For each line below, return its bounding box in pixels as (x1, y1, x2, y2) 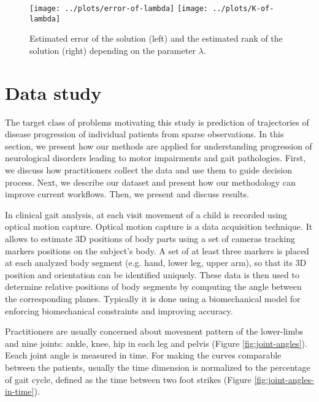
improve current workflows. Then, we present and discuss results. (5, 188, 249, 200)
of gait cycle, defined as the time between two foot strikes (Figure (5, 373, 252, 385)
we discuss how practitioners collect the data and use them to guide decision (5, 164, 292, 176)
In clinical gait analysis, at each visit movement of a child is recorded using (5, 208, 288, 221)
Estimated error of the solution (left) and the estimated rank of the (29, 32, 283, 45)
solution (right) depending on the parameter (29, 44, 196, 56)
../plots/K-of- (212, 4, 274, 13)
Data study (5, 80, 102, 105)
